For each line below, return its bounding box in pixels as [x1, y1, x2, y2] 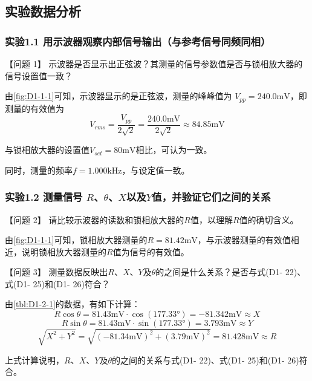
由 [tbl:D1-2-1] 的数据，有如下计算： [5, 298, 140, 310]
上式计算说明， [5, 353, 64, 366]
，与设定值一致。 [122, 163, 190, 176]
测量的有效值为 [5, 102, 64, 114]
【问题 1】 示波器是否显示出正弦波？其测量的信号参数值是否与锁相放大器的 [5, 57, 303, 70]
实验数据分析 [5, 2, 81, 21]
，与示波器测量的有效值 [197, 233, 291, 246]
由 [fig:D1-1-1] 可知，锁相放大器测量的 [5, 233, 148, 246]
